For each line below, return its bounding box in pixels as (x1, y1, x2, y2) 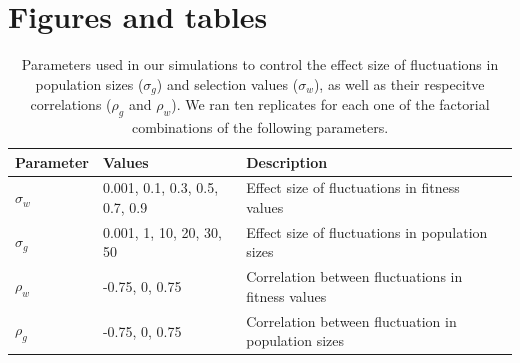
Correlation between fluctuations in (246, 266, 463, 287)
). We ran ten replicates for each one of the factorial (171, 94, 490, 115)
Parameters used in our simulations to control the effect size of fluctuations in (21, 54, 499, 75)
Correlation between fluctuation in (246, 310, 457, 331)
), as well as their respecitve (313, 73, 485, 94)
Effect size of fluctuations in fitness (246, 177, 460, 198)
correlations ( (30, 94, 112, 115)
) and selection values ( (156, 73, 299, 94)
